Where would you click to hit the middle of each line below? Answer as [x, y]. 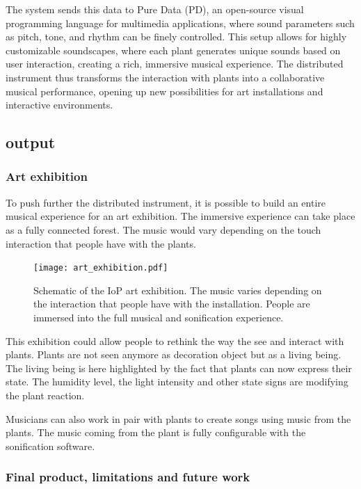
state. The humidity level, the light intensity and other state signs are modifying [177, 382]
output [31, 142]
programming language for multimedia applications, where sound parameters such [180, 23]
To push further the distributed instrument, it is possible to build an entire [166, 202]
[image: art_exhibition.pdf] [101, 268]
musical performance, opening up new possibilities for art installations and [165, 91]
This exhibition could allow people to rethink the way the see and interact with [175, 340]
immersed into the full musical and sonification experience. [159, 317]
